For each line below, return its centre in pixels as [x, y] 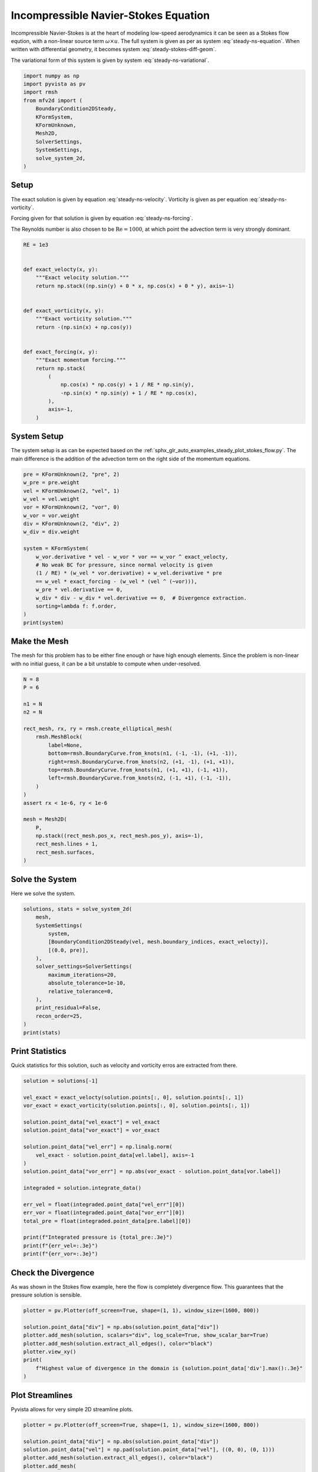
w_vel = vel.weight [51, 499]
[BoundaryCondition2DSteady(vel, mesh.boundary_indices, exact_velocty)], [158, 942]
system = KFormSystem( [56, 548]
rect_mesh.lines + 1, [67, 844]
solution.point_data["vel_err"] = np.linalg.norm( [98, 1147]
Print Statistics [39, 1051]
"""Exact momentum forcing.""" [81, 360]
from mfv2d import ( [53, 100]
